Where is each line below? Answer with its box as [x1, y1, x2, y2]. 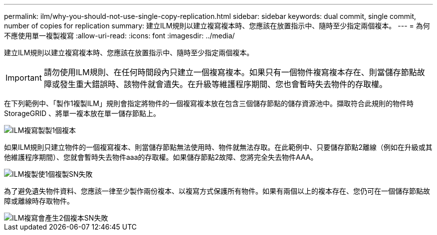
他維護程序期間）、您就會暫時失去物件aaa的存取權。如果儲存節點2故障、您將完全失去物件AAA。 [4, 153, 318, 161]
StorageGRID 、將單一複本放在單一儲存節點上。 [4, 109, 160, 117]
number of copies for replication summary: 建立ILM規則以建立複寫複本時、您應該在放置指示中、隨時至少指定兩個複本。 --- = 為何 [4, 21, 430, 30]
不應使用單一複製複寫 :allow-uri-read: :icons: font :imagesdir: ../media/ [4, 31, 235, 40]
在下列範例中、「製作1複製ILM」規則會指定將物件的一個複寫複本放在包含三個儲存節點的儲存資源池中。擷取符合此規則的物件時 [4, 99, 414, 108]
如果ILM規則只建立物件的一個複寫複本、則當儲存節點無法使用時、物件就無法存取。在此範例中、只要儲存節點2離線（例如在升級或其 [4, 143, 433, 151]
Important [5, 73, 42, 83]
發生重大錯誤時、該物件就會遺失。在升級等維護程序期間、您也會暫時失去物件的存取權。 [59, 79, 387, 89]
